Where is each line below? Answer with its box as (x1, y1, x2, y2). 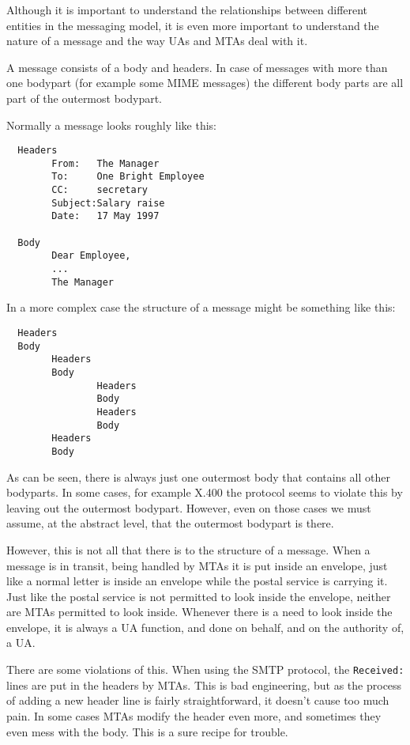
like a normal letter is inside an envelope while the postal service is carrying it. (6, 573, 388, 589)
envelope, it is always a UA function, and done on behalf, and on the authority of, (6, 618, 404, 635)
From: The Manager (51, 157, 160, 169)
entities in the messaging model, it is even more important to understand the (6, 17, 379, 33)
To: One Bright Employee (51, 171, 205, 183)
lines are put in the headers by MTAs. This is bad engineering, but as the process (6, 676, 402, 693)
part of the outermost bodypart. (6, 89, 163, 106)
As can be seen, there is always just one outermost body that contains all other (6, 468, 390, 485)
